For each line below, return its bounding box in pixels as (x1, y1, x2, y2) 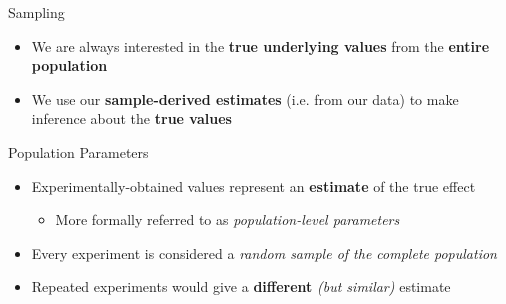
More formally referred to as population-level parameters (55, 209, 400, 230)
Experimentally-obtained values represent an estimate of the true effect (31, 175, 476, 196)
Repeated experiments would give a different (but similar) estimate (31, 276, 451, 297)
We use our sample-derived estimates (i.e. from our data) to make (31, 88, 459, 109)
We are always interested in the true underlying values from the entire (31, 35, 490, 56)
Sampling (8, 2, 65, 22)
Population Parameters (8, 141, 149, 162)
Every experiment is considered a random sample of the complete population (31, 242, 497, 263)
